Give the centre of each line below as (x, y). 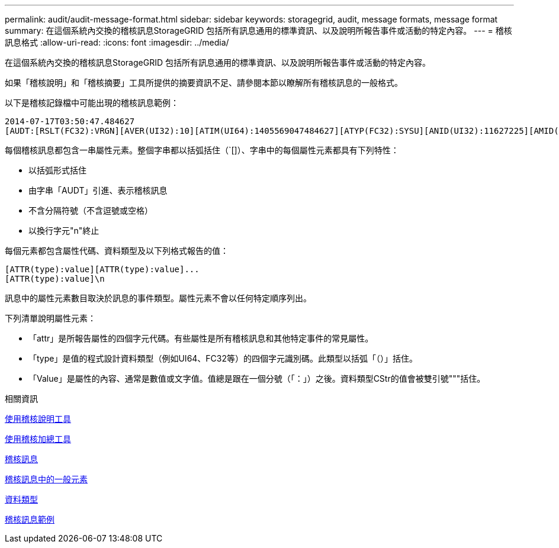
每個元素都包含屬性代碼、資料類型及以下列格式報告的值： (117, 251)
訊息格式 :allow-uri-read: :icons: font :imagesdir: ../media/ (117, 42)
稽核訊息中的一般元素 (46, 479)
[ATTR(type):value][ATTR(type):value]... (102, 269)
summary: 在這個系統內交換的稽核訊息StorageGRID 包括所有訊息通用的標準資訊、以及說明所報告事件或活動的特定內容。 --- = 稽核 (258, 30)
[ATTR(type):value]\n (55, 279)
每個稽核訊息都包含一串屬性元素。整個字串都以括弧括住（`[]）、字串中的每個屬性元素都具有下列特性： (202, 150)
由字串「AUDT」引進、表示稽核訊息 (98, 190)
